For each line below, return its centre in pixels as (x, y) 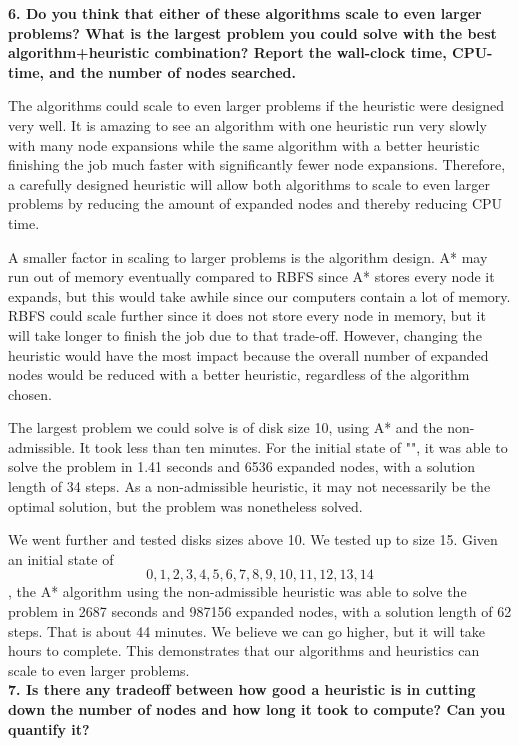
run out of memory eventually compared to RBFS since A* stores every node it (251, 276)
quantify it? (49, 728)
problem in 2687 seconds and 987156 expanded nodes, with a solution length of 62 (260, 611)
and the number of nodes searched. (172, 71)
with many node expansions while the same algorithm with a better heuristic (244, 144)
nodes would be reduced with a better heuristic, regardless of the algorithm (239, 374)
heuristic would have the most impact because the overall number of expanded (248, 354)
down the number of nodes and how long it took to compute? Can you (257, 709)
